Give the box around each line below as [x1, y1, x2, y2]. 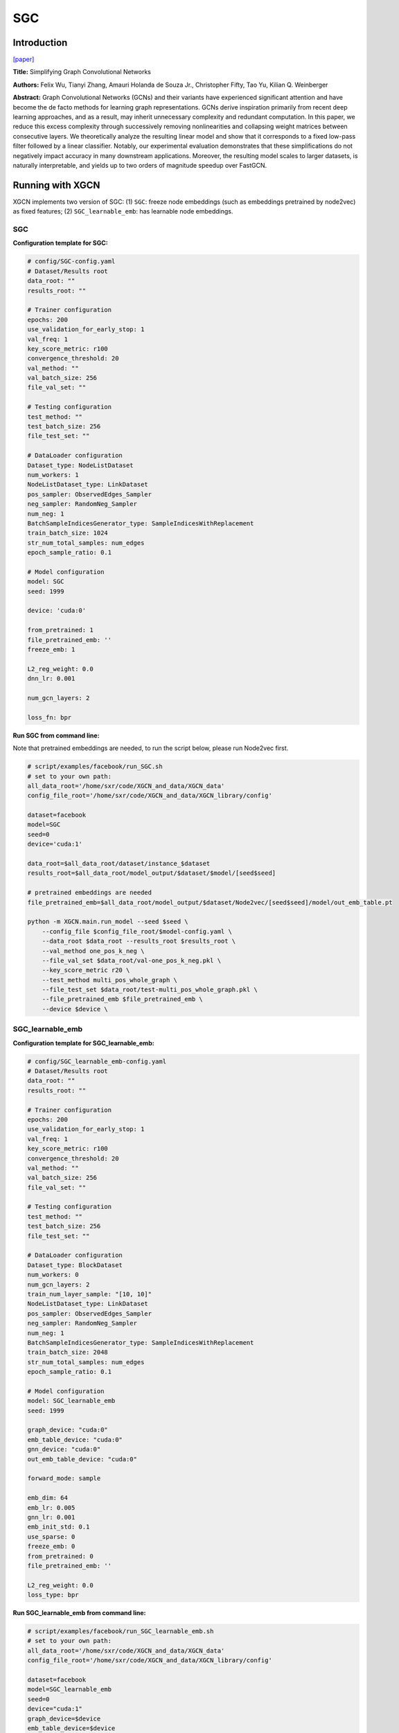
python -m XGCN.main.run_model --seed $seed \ [27, 918, 188, 925]
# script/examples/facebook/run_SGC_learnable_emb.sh [27, 1628, 214, 1635]
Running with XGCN [12, 179, 100, 191]
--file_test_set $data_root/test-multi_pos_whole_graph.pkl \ [42, 986, 258, 994]
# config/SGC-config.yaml [27, 257, 116, 265]
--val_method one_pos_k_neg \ [42, 947, 145, 955]
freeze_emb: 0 [27, 1542, 76, 1551]
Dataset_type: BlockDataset [27, 1261, 123, 1269]
